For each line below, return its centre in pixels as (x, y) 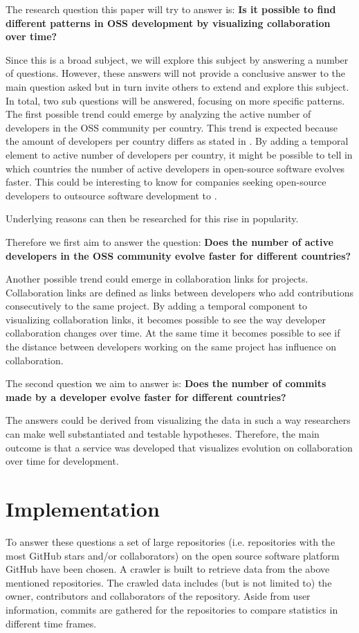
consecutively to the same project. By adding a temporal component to (156, 306)
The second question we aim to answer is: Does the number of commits (166, 383)
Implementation (83, 508)
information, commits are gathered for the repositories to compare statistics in (172, 609)
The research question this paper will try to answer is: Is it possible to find (171, 9)
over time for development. (62, 461)
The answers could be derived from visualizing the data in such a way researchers (178, 420)
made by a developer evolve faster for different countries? (146, 396)
